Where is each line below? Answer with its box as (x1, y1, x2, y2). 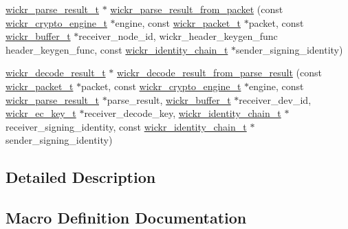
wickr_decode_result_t (6, 65, 106, 80)
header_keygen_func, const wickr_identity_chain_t (6, 42, 228, 56)
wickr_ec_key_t (6, 106, 76, 120)
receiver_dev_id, (239, 92, 312, 107)
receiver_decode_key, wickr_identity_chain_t (84, 106, 281, 120)
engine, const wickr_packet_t (115, 15, 241, 30)
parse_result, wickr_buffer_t (107, 92, 231, 107)
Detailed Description (6, 166, 156, 188)
